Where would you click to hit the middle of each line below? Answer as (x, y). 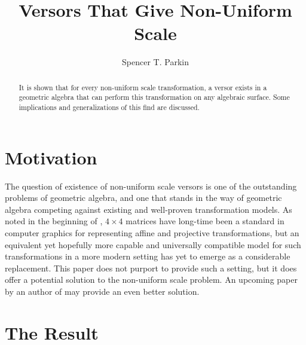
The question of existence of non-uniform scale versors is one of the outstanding (151, 186)
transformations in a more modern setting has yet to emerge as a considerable (148, 256)
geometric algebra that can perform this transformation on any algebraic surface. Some (154, 97)
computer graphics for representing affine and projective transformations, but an (152, 232)
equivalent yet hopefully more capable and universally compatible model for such (153, 244)
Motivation (51, 157)
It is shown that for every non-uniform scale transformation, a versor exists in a (143, 87)
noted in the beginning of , (54, 221)
